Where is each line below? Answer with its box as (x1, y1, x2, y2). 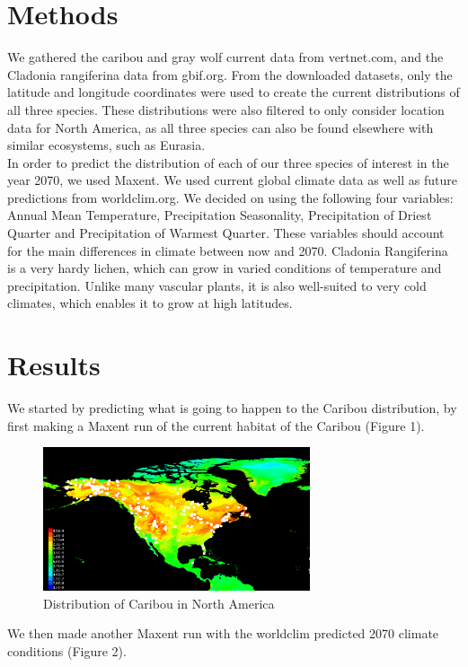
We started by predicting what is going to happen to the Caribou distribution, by (7, 399, 457, 417)
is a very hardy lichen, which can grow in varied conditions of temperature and (7, 259, 442, 277)
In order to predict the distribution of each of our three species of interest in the (7, 153, 449, 171)
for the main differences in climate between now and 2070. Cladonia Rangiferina (7, 241, 448, 259)
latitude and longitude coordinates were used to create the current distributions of (7, 83, 460, 101)
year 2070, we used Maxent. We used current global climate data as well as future (7, 171, 457, 189)
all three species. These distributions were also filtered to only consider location (7, 100, 445, 118)
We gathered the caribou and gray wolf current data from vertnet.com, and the (7, 48, 444, 66)
